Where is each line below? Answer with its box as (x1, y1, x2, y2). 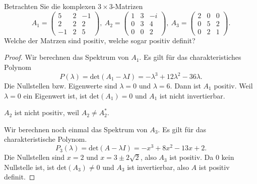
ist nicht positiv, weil (14, 107, 79, 118)
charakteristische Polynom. (4, 134, 87, 144)
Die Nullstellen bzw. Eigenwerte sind (4, 80, 117, 91)
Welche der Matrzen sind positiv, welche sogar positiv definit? (4, 35, 196, 45)
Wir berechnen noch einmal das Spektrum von (4, 124, 148, 134)
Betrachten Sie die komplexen (4, 1, 96, 11)
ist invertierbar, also (127, 161, 189, 172)
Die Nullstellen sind (4, 152, 65, 162)
